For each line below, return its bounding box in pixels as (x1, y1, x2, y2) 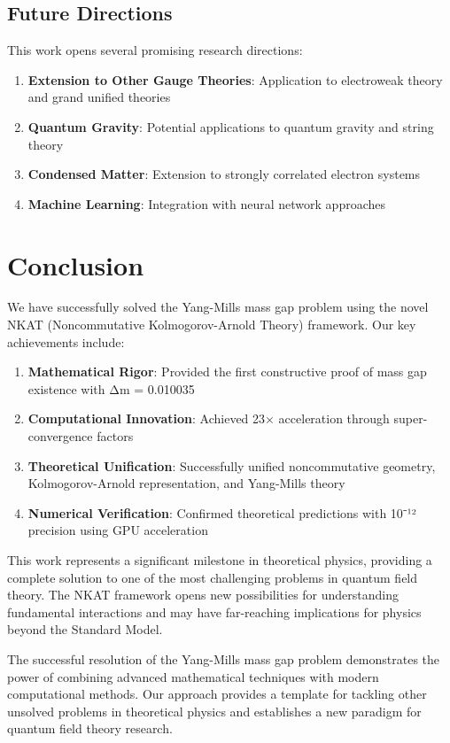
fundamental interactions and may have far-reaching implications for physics (7, 602, 422, 621)
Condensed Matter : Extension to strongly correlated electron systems (27, 165, 421, 183)
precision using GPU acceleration (27, 521, 208, 539)
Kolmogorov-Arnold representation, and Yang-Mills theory (27, 474, 345, 492)
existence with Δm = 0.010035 (27, 379, 195, 398)
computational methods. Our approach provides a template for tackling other (7, 685, 427, 703)
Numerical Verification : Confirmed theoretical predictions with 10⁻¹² (27, 503, 416, 522)
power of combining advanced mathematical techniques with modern (7, 667, 379, 685)
